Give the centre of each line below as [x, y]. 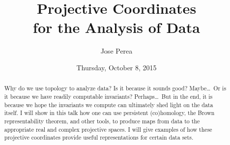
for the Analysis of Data [116, 27]
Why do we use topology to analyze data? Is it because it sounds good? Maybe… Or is [115, 88]
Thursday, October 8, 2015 [116, 67]
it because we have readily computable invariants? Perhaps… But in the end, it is [108, 96]
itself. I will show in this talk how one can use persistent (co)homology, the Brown [109, 113]
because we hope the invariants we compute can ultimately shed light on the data [109, 104]
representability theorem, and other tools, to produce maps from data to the [102, 121]
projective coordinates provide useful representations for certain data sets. [99, 137]
